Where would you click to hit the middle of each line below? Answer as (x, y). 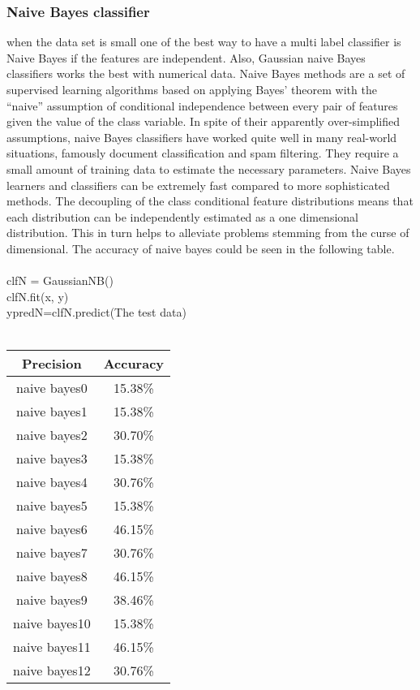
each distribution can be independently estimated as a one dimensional (182, 216)
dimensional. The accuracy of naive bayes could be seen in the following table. (201, 248)
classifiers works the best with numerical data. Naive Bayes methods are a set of (206, 73)
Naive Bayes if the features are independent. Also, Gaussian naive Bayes (186, 57)
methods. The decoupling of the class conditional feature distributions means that (210, 201)
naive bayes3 (52, 458)
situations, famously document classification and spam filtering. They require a (203, 153)
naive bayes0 (52, 387)
